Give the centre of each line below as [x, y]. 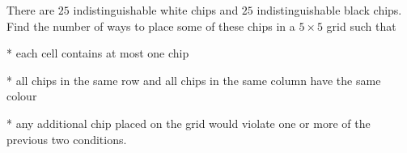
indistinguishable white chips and [156, 10]
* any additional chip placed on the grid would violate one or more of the [189, 123]
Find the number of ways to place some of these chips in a [151, 25]
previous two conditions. [67, 139]
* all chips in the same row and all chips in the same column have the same [194, 80]
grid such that [361, 25]
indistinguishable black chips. [329, 10]
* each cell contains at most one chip [98, 53]
